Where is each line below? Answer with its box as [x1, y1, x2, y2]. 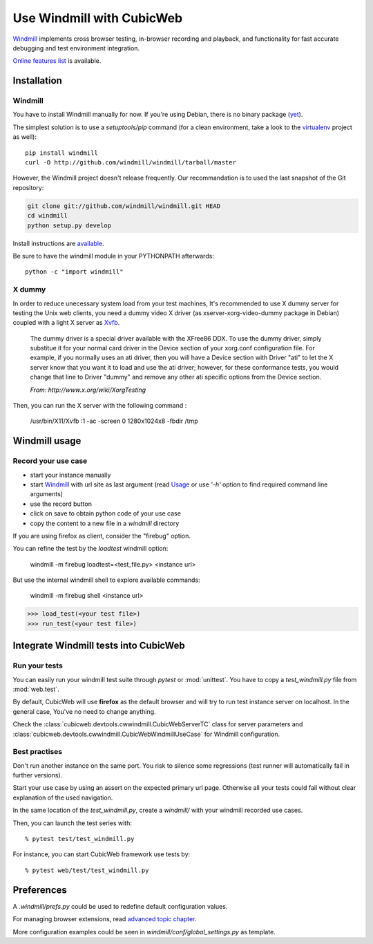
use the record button [30, 500, 93, 508]
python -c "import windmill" [25, 268, 124, 276]
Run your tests [12, 661, 64, 670]
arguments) [30, 490, 64, 498]
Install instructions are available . [12, 239, 104, 247]
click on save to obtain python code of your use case [30, 509, 181, 518]
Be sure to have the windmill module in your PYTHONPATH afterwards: [12, 252, 214, 260]
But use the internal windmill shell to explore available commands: [12, 576, 200, 584]
